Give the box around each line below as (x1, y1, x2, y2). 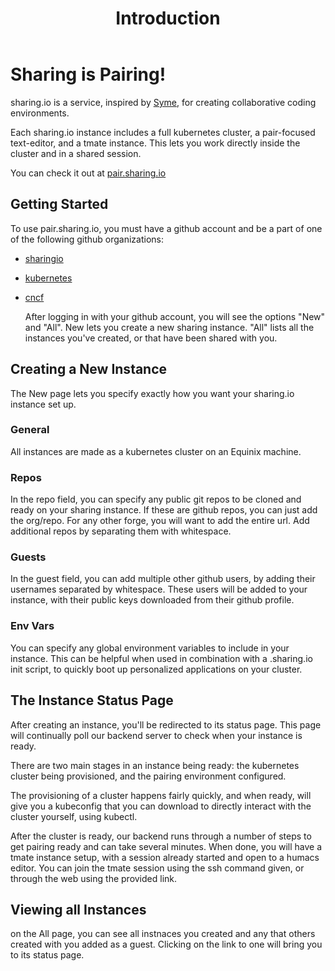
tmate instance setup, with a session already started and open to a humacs (10, 851, 320, 863)
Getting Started (10, 196, 109, 213)
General (10, 423, 50, 437)
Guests (10, 550, 47, 564)
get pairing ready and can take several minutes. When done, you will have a (10, 840, 323, 852)
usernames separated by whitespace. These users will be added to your (10, 583, 308, 596)
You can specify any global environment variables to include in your (10, 642, 290, 654)
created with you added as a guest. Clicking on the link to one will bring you (10, 938, 323, 951)
